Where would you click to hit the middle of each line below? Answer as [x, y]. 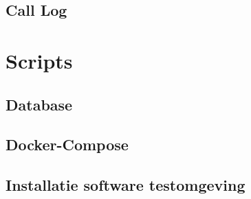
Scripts [39, 60]
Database [39, 104]
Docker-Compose [67, 144]
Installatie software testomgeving [125, 185]
